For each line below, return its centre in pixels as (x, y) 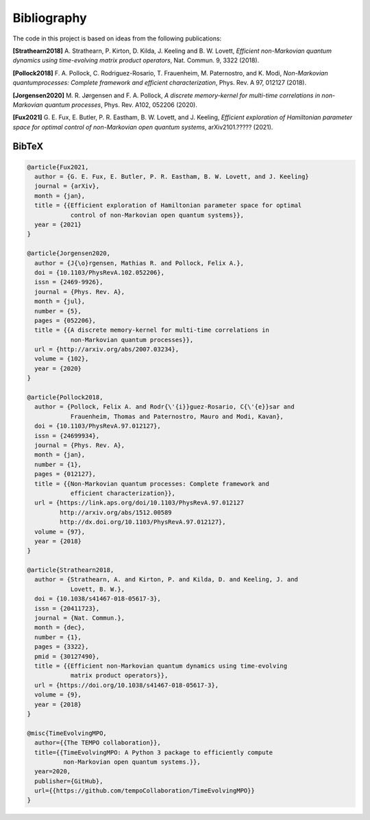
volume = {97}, (60, 532)
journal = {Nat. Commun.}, (80, 618)
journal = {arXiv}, (67, 186)
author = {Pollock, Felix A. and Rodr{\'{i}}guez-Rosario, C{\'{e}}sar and (164, 407)
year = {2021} (58, 225)
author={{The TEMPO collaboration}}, (98, 743)
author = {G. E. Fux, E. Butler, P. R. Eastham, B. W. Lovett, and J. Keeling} (172, 177)
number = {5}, (58, 311)
